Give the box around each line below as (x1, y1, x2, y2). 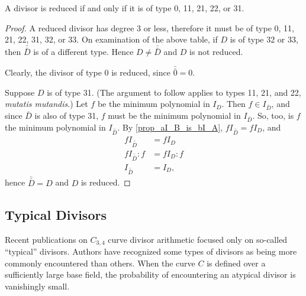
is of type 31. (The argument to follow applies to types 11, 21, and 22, (47, 86, 301, 98)
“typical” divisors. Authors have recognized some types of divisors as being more (5, 245, 297, 257)
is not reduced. (189, 45, 243, 58)
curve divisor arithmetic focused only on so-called (108, 233, 288, 245)
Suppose (5, 86, 35, 98)
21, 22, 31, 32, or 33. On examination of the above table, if (5, 33, 218, 45)
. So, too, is (252, 109, 294, 122)
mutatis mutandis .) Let (5, 97, 88, 110)
